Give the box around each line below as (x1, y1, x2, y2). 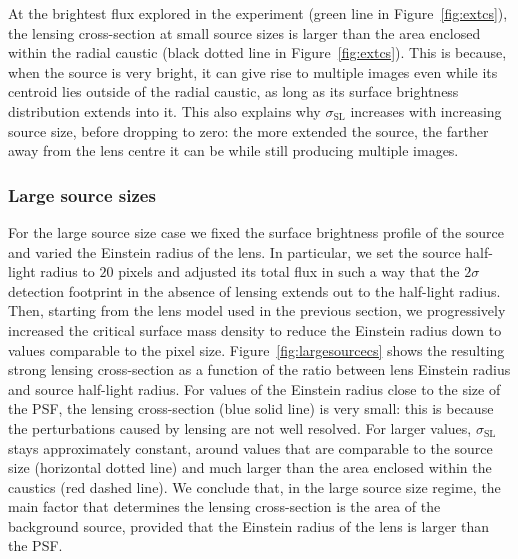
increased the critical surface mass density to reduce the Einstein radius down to (8, 319, 502, 340)
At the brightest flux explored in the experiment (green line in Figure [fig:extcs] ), (8, 3, 508, 23)
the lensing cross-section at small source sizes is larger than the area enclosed (8, 22, 481, 43)
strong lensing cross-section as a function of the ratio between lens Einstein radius (8, 359, 511, 380)
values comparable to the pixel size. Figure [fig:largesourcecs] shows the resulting (8, 339, 505, 360)
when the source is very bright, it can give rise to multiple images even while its (8, 61, 498, 82)
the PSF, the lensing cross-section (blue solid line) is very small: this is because (8, 398, 494, 419)
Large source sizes (8, 182, 156, 207)
